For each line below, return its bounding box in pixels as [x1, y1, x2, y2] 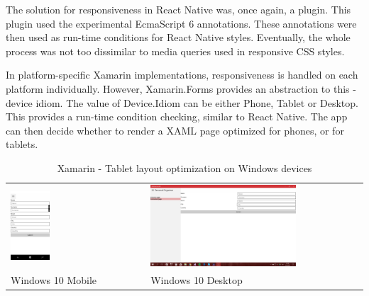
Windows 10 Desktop [150, 272, 243, 287]
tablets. [6, 137, 38, 152]
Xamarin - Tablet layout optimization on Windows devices [57, 160, 312, 175]
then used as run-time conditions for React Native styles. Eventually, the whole [6, 30, 351, 45]
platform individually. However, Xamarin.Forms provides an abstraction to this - [6, 81, 356, 96]
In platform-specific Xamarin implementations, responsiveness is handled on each [6, 67, 358, 82]
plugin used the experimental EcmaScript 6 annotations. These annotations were [6, 16, 357, 30]
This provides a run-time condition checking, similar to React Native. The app [6, 109, 348, 124]
